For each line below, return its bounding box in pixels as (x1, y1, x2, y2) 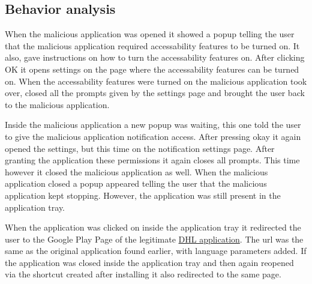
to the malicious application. (5, 98, 110, 110)
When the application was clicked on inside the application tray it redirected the (5, 221, 301, 234)
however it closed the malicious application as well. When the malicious (5, 165, 268, 178)
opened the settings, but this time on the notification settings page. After (5, 142, 275, 154)
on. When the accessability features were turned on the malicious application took (5, 74, 307, 87)
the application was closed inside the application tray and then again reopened (5, 256, 294, 268)
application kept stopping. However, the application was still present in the (5, 189, 281, 201)
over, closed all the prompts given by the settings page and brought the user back (5, 86, 305, 99)
